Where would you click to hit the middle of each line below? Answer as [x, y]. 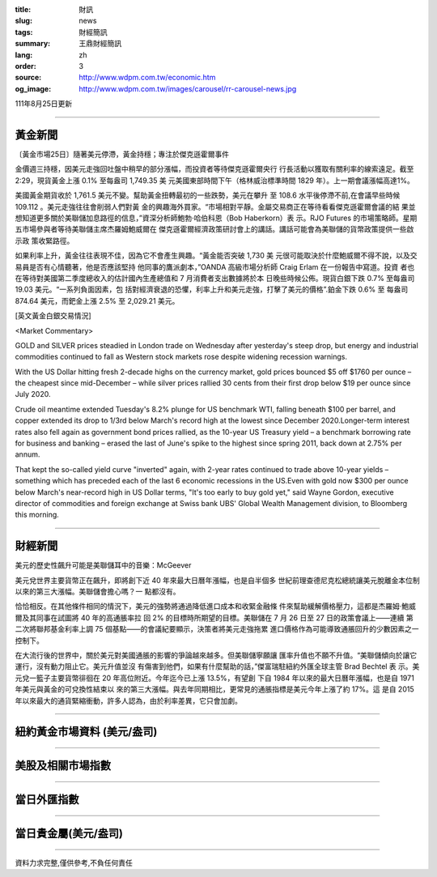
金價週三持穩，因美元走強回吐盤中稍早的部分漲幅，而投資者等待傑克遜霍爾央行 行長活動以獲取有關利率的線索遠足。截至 [214, 169]
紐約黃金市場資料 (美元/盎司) [86, 732]
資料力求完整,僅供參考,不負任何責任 [74, 863]
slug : [23, 21]
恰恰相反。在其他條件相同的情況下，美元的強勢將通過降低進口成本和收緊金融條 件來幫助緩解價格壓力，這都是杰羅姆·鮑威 [215, 607]
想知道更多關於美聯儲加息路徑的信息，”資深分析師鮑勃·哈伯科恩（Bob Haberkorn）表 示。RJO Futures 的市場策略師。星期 [216, 218]
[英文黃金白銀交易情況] [53, 316]
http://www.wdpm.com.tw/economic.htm [147, 78]
